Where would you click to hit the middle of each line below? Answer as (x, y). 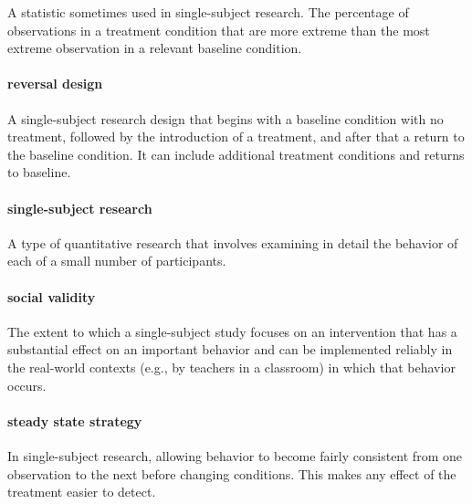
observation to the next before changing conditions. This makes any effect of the (232, 473)
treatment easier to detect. (82, 492)
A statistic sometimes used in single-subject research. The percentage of (208, 12)
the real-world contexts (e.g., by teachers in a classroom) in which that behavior (231, 367)
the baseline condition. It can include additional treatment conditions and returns (236, 154)
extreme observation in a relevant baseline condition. (155, 48)
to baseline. (39, 172)
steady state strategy (75, 420)
